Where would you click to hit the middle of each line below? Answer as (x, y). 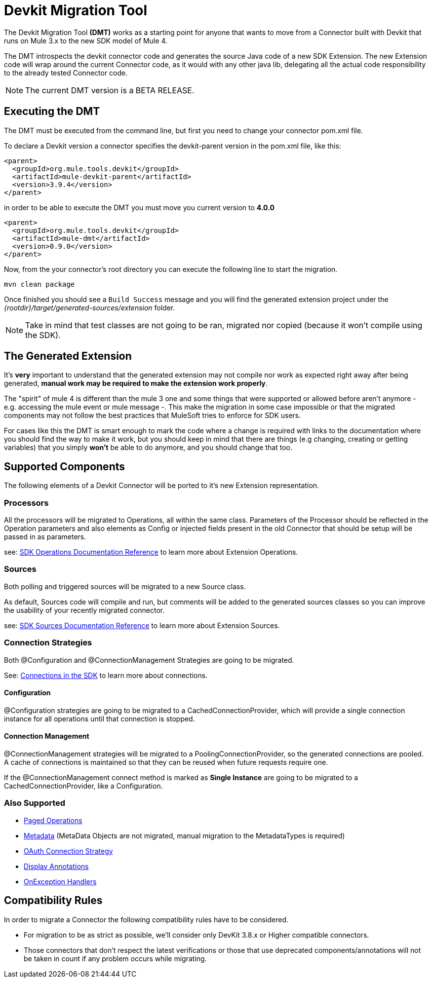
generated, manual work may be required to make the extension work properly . (136, 383)
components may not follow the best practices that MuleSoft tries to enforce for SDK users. (153, 415)
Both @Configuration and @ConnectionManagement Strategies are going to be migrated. (149, 660)
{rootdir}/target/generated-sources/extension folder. (90, 307)
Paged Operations (53, 820)
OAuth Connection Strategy (68, 851)
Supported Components (64, 466)
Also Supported (35, 803)
